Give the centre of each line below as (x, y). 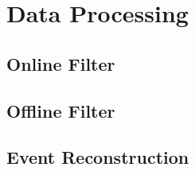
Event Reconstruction (98, 157)
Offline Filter (61, 110)
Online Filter (61, 63)
